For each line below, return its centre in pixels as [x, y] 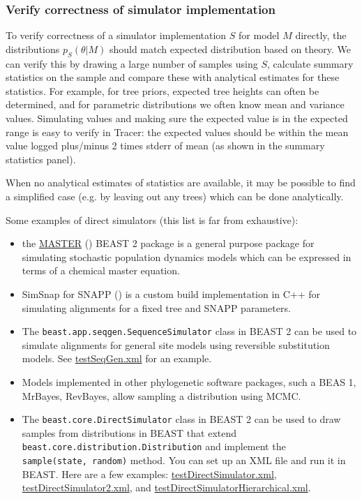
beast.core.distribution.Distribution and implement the [154, 446]
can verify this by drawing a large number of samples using [132, 63]
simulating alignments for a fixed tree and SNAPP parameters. [156, 307]
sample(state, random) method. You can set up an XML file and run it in [184, 460]
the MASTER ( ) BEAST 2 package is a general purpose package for [168, 243]
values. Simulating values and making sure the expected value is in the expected [177, 118]
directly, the [321, 35]
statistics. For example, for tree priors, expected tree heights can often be [163, 90]
